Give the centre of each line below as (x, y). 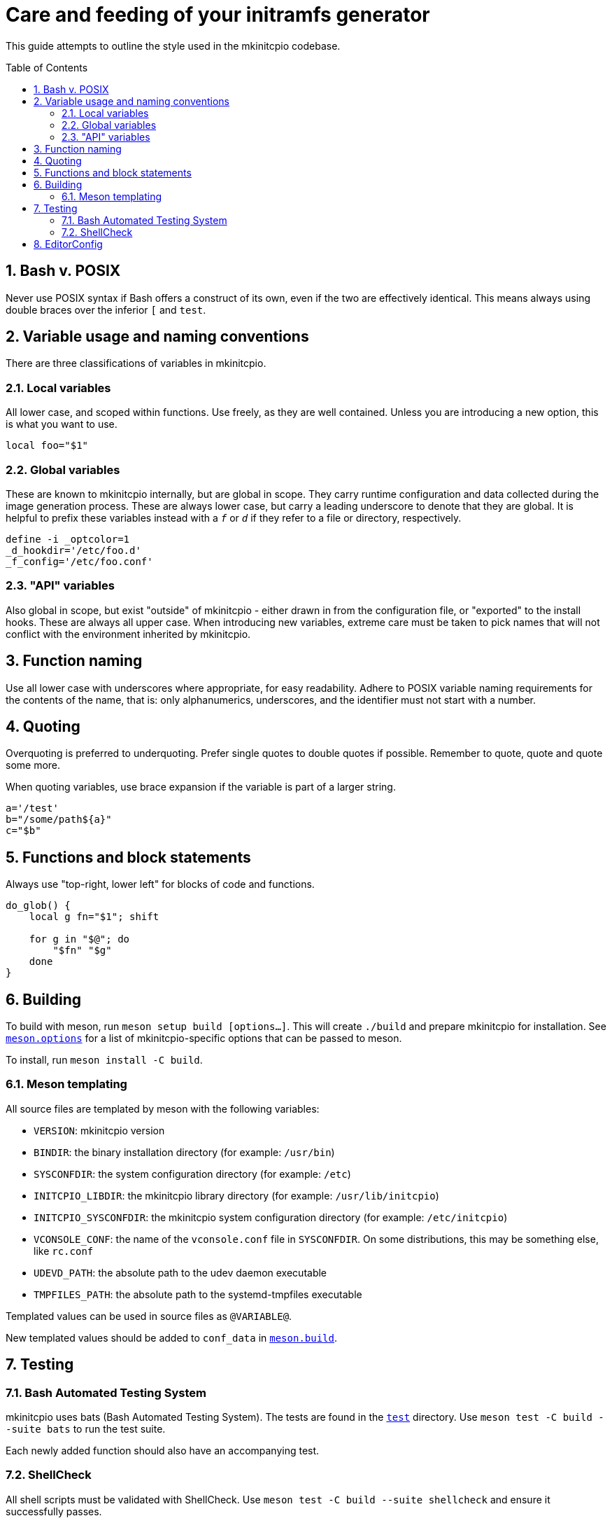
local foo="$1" (47, 446)
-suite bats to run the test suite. (86, 1429)
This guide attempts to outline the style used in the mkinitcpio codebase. (173, 46)
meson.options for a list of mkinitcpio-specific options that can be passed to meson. (204, 1038)
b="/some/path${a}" (59, 820)
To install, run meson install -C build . (104, 1060)
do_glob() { (38, 906)
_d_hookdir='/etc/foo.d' (73, 550)
